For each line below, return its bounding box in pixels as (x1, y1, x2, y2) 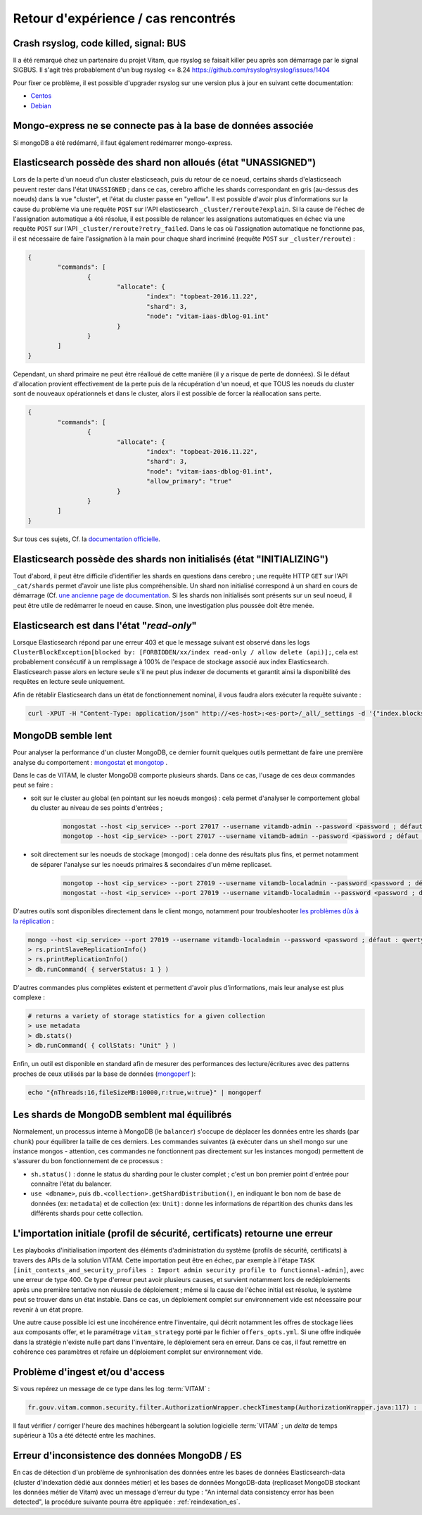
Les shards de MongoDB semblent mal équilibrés (13, 1109, 232, 1121)
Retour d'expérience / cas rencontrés (13, 11, 236, 26)
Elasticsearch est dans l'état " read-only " (13, 619, 197, 631)
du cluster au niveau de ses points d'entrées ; (30, 804, 163, 812)
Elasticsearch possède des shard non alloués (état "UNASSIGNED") (13, 157, 316, 169)
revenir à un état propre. (13, 1305, 84, 1314)
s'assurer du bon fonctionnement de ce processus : (13, 1157, 163, 1165)
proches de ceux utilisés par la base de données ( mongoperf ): (13, 1070, 196, 1078)
